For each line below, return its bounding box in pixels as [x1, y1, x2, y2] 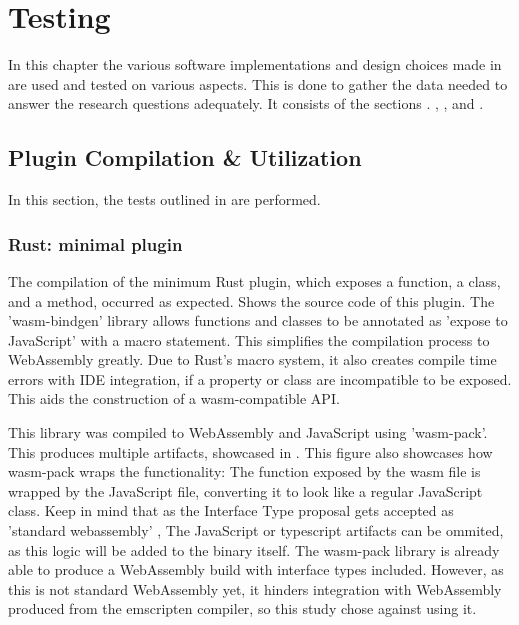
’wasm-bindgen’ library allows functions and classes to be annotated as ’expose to [8, 310, 508, 331]
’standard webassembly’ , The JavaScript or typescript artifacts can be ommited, [8, 520, 504, 541]
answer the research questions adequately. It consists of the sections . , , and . [8, 93, 484, 114]
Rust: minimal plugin [8, 231, 183, 256]
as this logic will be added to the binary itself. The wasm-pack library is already [8, 539, 500, 560]
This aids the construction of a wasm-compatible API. [8, 388, 340, 409]
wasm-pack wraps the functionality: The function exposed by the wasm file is [8, 461, 481, 482]
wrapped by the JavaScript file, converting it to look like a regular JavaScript [8, 480, 483, 501]
